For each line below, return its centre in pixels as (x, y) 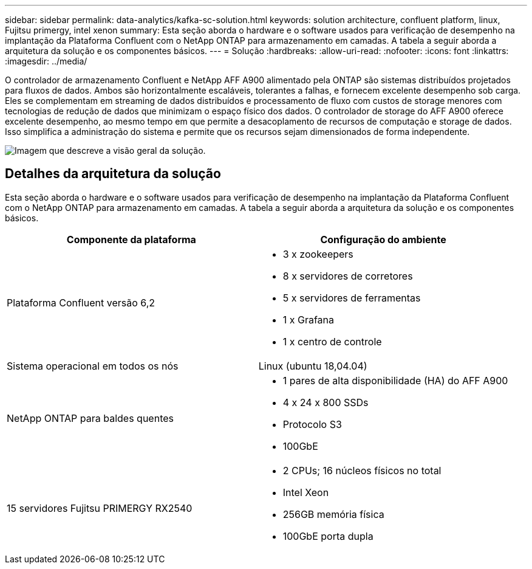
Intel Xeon (306, 492)
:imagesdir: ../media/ (46, 61)
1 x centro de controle (332, 341)
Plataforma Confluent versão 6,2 (81, 302)
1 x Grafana (309, 319)
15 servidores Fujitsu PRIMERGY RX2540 (100, 508)
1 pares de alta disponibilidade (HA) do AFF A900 (395, 380)
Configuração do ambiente (383, 239)
